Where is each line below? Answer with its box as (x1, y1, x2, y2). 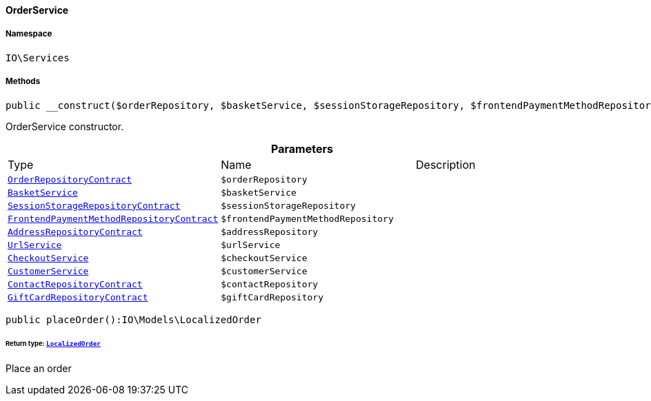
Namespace (6, 29, 52, 39)
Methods (6, 76, 41, 87)
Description (416, 157, 476, 172)
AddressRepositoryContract (8, 226, 143, 237)
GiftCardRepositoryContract (8, 291, 148, 302)
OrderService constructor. (6, 120, 124, 132)
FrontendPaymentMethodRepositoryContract (8, 213, 219, 224)
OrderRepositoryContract (8, 174, 132, 185)
